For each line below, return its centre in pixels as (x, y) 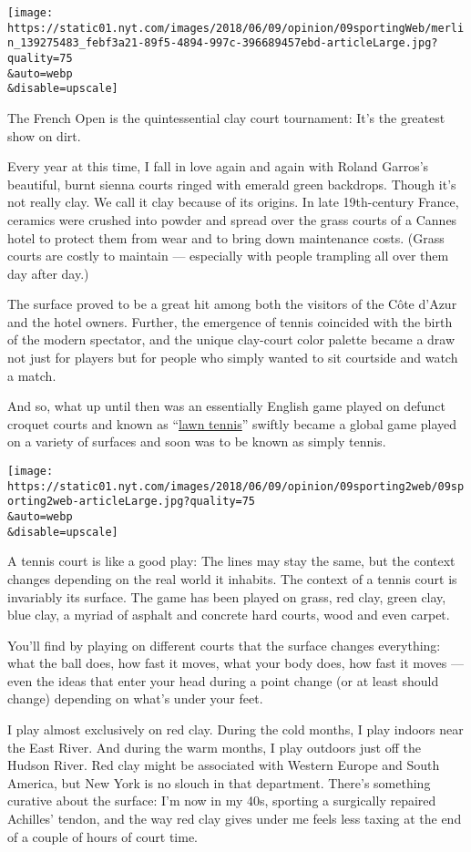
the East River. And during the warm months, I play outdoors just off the (214, 747)
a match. (32, 375)
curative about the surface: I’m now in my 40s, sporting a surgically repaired (222, 801)
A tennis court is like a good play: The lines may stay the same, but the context (231, 561)
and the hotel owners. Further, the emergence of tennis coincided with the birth (230, 321)
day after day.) (48, 273)
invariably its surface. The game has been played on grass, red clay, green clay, (227, 596)
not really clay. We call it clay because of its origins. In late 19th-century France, (233, 202)
